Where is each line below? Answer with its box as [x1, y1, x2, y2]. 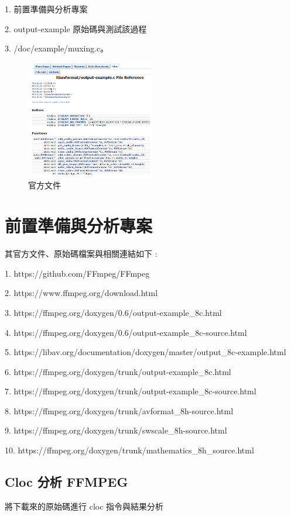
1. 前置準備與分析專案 [5, 3, 88, 15]
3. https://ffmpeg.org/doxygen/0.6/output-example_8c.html [5, 306, 222, 318]
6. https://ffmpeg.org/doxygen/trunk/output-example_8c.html [5, 365, 231, 377]
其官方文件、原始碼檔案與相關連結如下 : [5, 247, 158, 260]
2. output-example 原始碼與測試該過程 [5, 22, 147, 35]
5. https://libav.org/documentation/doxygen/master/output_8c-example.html [5, 346, 286, 358]
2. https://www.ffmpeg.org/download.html [5, 287, 158, 299]
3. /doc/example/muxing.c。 [5, 42, 109, 54]
